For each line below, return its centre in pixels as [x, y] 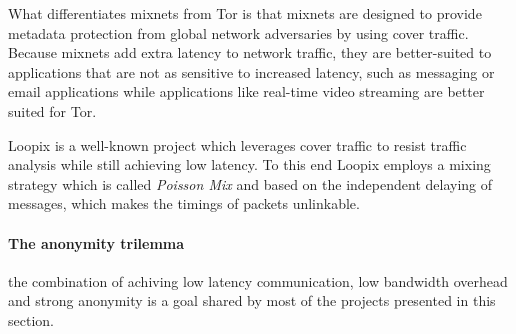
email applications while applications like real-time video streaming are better [246, 91]
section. [31, 319]
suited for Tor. [52, 110]
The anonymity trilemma [96, 242]
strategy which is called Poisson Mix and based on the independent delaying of [250, 183]
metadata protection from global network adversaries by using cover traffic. [238, 32]
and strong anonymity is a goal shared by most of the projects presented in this [252, 300]
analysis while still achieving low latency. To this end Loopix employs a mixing [249, 164]
